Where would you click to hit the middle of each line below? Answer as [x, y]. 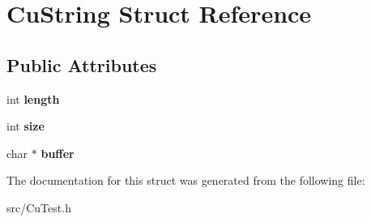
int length [33, 98]
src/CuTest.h [39, 207]
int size [26, 126]
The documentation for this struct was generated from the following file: [186, 180]
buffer [58, 153]
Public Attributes [82, 64]
